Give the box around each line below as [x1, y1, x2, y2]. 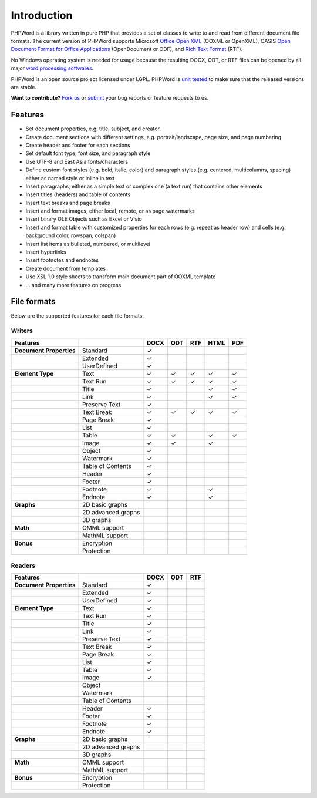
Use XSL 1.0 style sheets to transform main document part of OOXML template [25, 273, 216, 280]
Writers [11, 326, 33, 335]
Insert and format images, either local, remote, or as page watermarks [25, 207, 195, 214]
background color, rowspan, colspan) [25, 232, 116, 239]
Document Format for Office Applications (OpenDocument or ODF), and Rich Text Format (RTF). [11, 46, 243, 53]
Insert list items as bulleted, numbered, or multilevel [25, 240, 151, 247]
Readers [11, 561, 35, 570]
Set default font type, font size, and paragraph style [25, 150, 151, 157]
